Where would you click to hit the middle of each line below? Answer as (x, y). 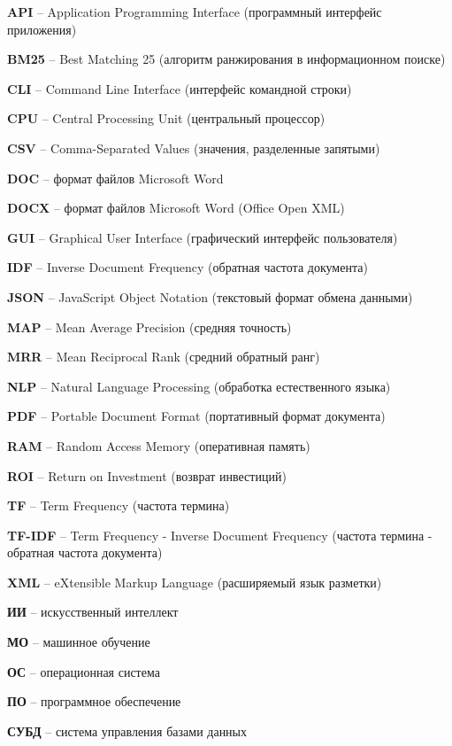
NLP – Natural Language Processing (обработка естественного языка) (199, 386)
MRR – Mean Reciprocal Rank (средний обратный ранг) (164, 357)
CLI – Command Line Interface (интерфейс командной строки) (180, 88)
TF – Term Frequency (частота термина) (119, 505)
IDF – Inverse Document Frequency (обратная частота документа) (188, 267)
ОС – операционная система (84, 671)
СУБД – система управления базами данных (127, 730)
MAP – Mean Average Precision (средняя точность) (149, 326)
